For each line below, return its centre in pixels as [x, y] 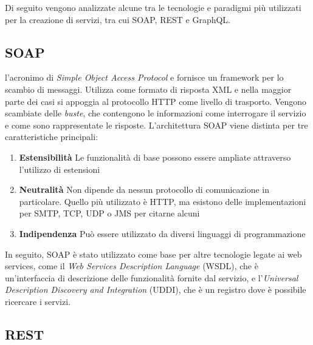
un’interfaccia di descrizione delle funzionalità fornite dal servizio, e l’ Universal [152, 277]
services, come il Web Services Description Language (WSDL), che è [132, 266]
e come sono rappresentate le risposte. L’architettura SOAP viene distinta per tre [156, 125]
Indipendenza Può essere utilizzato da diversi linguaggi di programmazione [162, 233]
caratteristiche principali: [52, 137]
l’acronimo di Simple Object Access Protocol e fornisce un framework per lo [144, 77]
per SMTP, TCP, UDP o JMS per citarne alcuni [109, 213]
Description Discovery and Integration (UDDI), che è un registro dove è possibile [156, 290]
